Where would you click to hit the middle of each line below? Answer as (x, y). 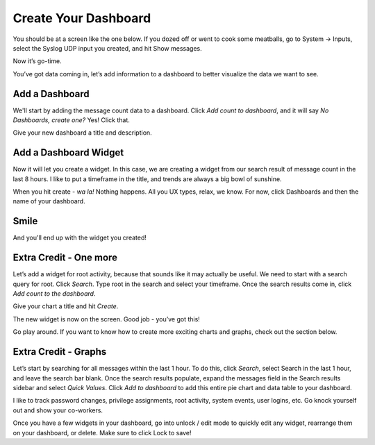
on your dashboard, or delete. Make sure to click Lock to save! (102, 433)
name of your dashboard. (49, 201)
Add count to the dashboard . (54, 294)
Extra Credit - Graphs (60, 352)
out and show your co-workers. (58, 410)
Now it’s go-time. (37, 61)
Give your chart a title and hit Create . (66, 306)
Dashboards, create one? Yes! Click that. (71, 120)
